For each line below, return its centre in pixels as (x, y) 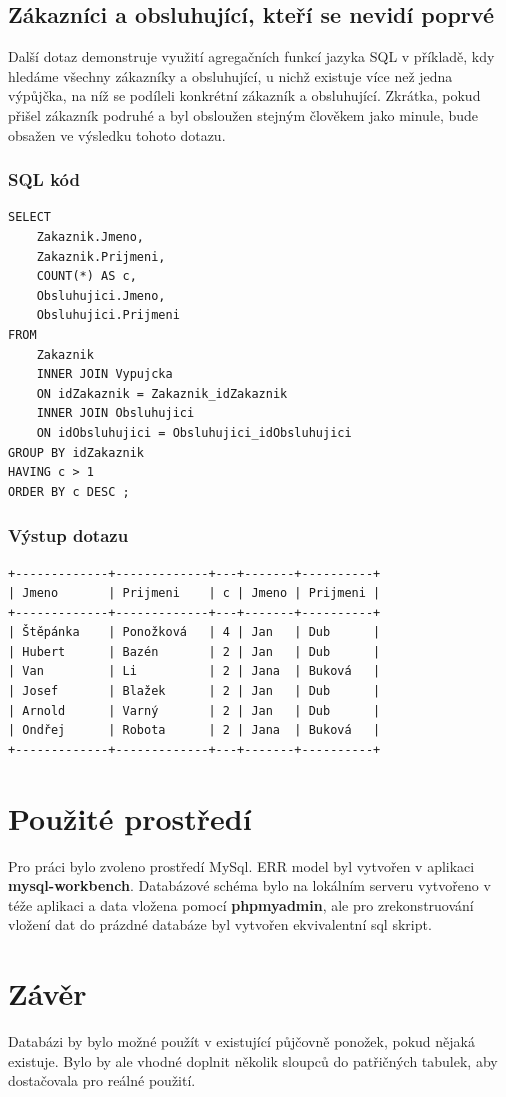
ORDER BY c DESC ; (69, 491)
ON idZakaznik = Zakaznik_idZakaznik (162, 393)
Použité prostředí (130, 817)
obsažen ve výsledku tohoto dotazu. (117, 134)
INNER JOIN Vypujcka (104, 374)
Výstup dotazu (68, 535)
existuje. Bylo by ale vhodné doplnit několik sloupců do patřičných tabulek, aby (253, 1060)
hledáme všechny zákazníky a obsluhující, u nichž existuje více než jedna (230, 75)
